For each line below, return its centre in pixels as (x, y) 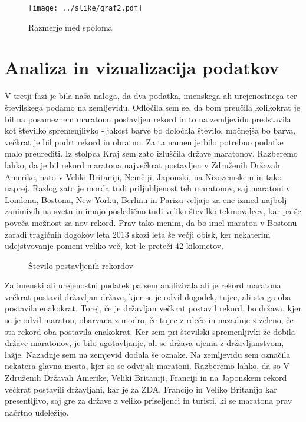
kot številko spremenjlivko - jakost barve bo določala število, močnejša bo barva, (150, 130)
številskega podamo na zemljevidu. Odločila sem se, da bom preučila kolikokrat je (152, 107)
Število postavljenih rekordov (81, 265)
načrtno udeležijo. (37, 412)
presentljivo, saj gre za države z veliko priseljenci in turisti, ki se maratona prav (149, 401)
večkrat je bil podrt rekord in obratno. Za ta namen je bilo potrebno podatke (144, 142)
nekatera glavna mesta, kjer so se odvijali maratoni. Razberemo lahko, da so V (147, 366)
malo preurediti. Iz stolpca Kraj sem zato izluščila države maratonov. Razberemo (151, 153)
